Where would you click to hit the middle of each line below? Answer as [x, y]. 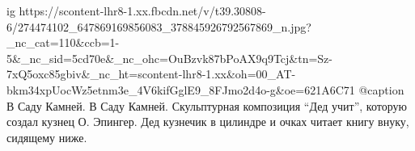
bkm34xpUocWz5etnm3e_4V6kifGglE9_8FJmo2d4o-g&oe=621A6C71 [181, 89]
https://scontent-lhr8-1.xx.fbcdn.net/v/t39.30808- [142, 10]
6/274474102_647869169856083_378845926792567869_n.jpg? [159, 26]
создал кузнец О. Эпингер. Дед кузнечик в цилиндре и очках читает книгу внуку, [208, 122]
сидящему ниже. [47, 137]
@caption [381, 89]
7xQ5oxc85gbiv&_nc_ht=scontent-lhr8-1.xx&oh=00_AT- [151, 74]
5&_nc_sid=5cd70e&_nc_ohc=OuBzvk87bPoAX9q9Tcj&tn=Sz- [170, 58]
